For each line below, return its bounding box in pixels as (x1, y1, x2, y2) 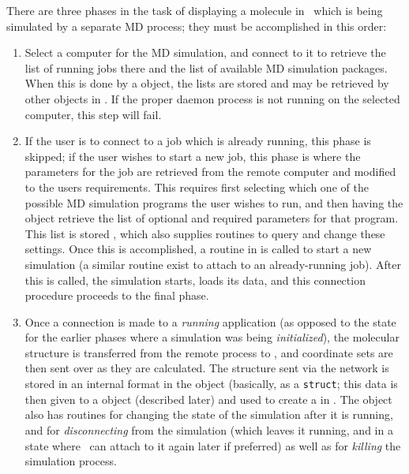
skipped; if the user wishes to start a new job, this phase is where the (24, 147, 361, 164)
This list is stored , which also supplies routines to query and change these (24, 225, 385, 241)
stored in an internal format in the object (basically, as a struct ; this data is (24, 375, 398, 392)
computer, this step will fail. (24, 106, 162, 122)
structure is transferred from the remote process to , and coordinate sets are (24, 344, 393, 360)
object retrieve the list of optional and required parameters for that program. (24, 210, 399, 226)
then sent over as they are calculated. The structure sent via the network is (24, 360, 389, 376)
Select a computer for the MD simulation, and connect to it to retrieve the (24, 44, 386, 61)
